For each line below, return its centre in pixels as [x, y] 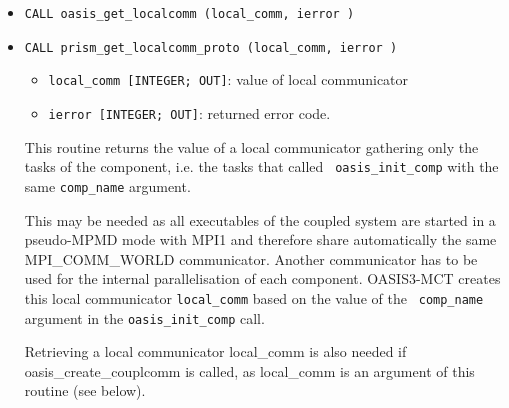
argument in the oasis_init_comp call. [144, 317]
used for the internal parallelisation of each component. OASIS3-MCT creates [262, 278]
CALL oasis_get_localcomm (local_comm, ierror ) [189, 14]
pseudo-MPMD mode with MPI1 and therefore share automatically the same [260, 239]
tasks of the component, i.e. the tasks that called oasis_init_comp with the [261, 166]
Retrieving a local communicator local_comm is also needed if [215, 351]
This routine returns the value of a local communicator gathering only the [251, 146]
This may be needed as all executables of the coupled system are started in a [260, 219]
